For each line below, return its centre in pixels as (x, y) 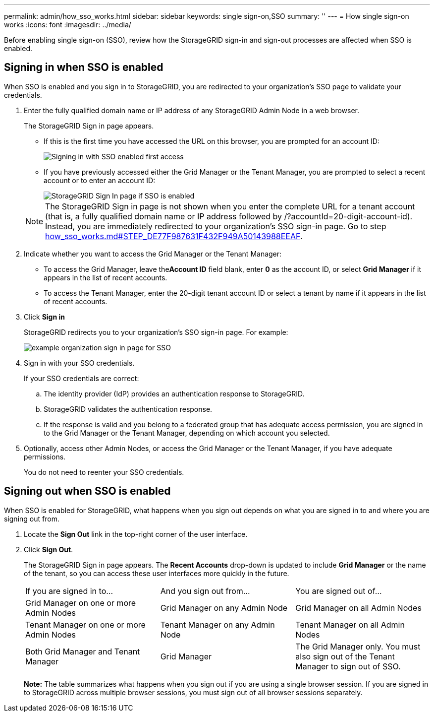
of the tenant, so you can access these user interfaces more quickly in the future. (157, 573)
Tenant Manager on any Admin (217, 624)
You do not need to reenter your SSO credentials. (104, 472)
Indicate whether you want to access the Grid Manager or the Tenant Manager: (153, 254)
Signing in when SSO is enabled (84, 67)
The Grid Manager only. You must (358, 646)
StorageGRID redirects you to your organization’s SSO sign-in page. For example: (156, 332)
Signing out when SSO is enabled (87, 491)
